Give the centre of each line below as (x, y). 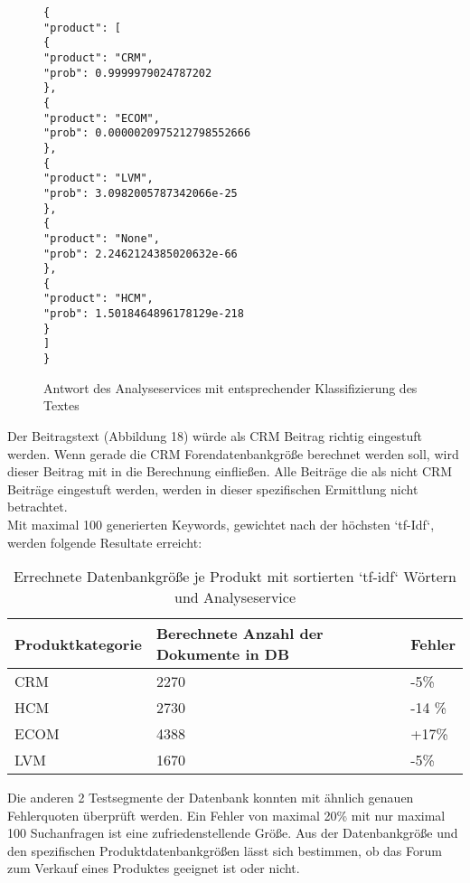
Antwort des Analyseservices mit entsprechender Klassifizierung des (230, 387)
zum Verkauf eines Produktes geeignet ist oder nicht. (154, 868)
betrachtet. (38, 507)
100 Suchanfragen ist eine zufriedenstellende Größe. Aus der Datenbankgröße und (233, 833)
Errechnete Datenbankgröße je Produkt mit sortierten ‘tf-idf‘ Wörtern (235, 577)
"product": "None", (102, 238)
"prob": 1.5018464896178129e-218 (144, 314)
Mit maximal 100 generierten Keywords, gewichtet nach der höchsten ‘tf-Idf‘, (221, 524)
